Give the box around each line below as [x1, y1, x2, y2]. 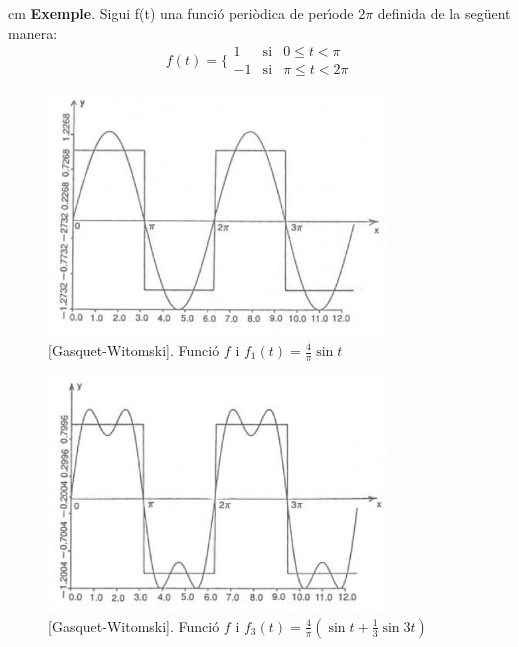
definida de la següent [377, 3, 511, 23]
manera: [8, 22, 58, 43]
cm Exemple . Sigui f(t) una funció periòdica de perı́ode [8, 3, 354, 23]
